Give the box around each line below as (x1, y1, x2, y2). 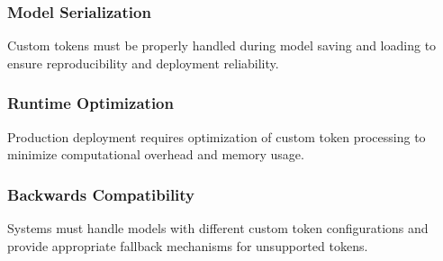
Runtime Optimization (7, 92, 174, 114)
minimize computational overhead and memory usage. (7, 145, 304, 164)
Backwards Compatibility (7, 183, 195, 205)
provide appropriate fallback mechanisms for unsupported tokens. (7, 236, 368, 255)
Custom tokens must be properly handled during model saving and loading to (7, 36, 437, 55)
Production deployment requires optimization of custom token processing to (7, 127, 426, 146)
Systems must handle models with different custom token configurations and (7, 219, 429, 238)
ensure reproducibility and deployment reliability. (7, 53, 279, 72)
